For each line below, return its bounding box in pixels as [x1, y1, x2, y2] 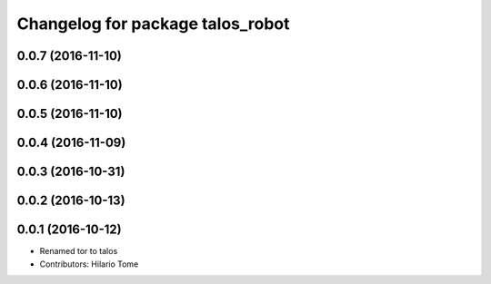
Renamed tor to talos [39, 246, 118, 257]
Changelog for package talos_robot [16, 14, 290, 34]
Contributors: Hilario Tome [39, 259, 139, 269]
